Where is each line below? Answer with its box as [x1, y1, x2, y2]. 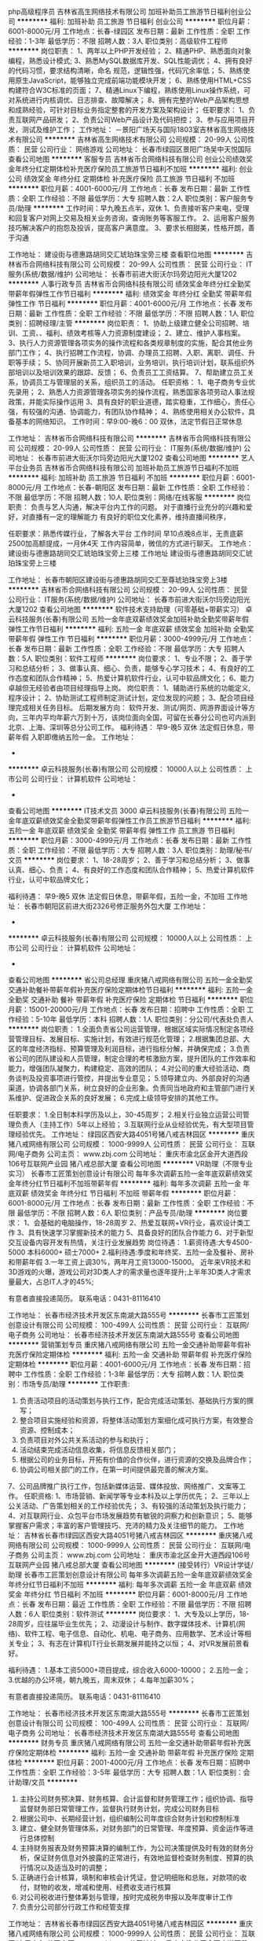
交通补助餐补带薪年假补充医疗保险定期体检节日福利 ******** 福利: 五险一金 [8, 985, 254, 994]
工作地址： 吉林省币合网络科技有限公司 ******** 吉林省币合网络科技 [8, 433, 231, 443]
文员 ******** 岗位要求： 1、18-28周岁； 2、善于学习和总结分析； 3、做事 [8, 856, 250, 864]
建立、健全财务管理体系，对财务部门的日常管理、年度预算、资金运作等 [19, 1824, 247, 1832]
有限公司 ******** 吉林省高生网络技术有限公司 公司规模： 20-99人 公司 [14, 134, 248, 144]
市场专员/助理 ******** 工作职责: [21, 1379, 130, 1388]
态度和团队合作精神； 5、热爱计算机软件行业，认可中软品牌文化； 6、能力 [14, 673, 254, 683]
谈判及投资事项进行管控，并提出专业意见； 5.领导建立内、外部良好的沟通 [14, 1074, 250, 1083]
